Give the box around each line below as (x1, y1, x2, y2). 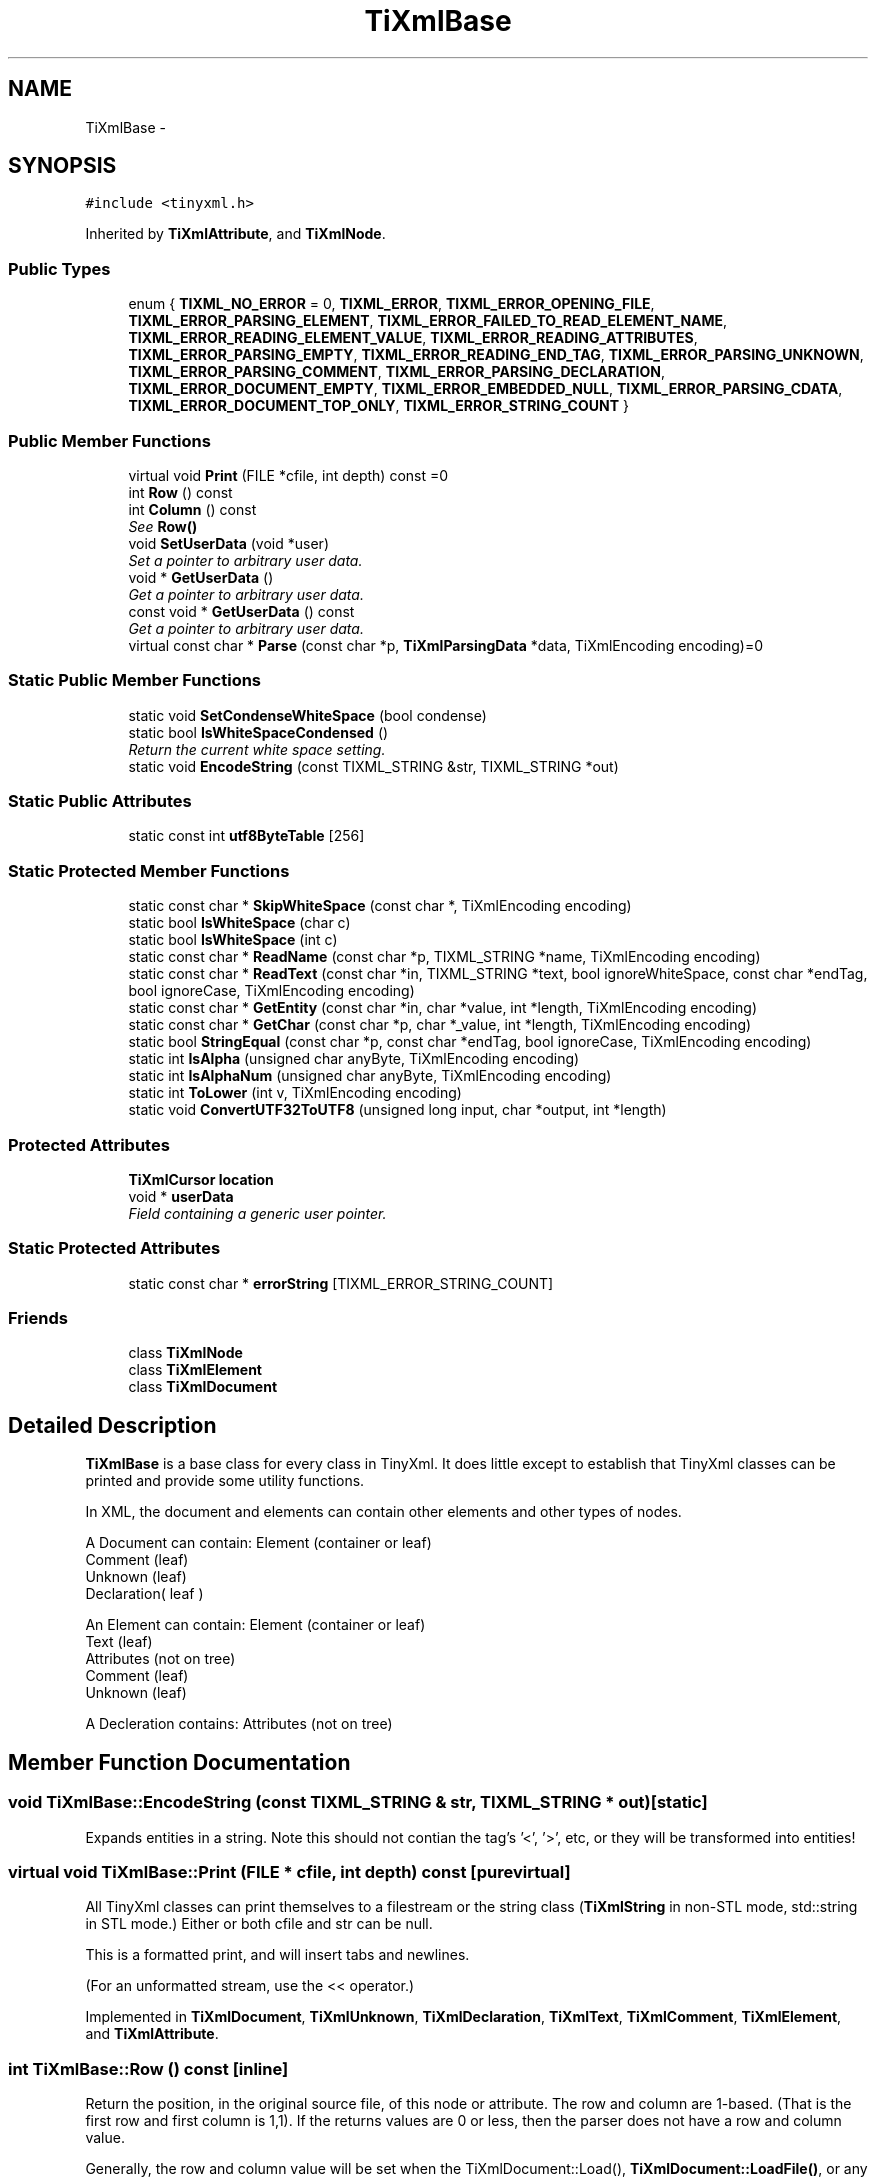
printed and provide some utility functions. (85, 1472, 365, 1490)
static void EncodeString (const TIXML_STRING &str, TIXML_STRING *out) (128, 757, 619, 775)
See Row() (128, 517, 198, 535)
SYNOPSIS (8, 153, 117, 179)
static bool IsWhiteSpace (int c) (128, 931, 338, 949)
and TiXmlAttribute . (85, 2025, 219, 2043)
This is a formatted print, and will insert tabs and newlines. (85, 1946, 470, 1964)
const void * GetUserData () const (128, 602, 355, 620)
